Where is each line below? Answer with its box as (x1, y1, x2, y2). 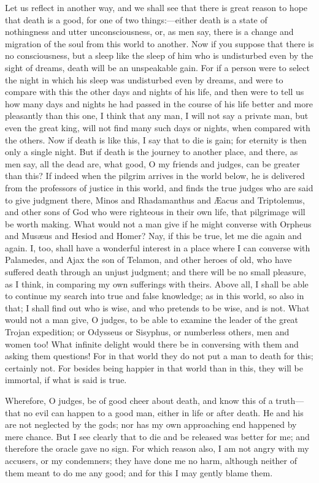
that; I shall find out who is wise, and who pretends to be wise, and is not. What (5, 301, 310, 314)
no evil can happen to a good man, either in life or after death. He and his (23, 406, 304, 419)
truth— (275, 394, 304, 406)
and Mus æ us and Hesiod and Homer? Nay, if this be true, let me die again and (5, 229, 302, 242)
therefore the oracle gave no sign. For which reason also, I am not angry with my (5, 442, 309, 455)
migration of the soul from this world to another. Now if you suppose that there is (5, 37, 314, 50)
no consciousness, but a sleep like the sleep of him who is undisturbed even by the (5, 49, 313, 62)
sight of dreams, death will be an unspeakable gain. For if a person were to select (5, 61, 310, 74)
